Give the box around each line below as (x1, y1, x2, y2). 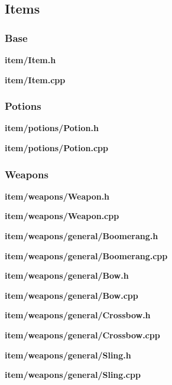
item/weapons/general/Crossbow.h (5, 309, 151, 321)
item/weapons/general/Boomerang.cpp (5, 249, 168, 262)
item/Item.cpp (5, 73, 66, 86)
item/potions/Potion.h (5, 122, 99, 134)
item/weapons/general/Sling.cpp (5, 368, 141, 381)
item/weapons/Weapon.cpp (5, 210, 119, 222)
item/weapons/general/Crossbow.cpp (5, 328, 160, 341)
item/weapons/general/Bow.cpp (5, 289, 138, 301)
